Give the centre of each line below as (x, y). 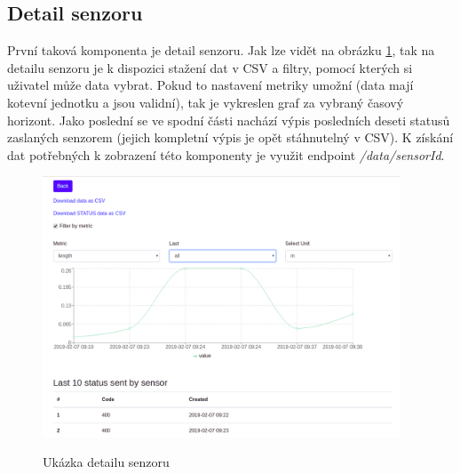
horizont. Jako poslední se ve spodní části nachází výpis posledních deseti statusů (229, 120)
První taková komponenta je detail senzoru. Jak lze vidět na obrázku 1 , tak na (221, 50)
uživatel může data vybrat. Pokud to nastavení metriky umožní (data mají (210, 85)
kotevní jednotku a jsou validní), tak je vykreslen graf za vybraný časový (206, 102)
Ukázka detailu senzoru (106, 462)
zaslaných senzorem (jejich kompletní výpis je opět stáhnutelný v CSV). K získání (230, 137)
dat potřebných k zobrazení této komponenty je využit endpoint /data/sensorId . (226, 154)
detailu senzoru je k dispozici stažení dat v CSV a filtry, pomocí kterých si (210, 67)
